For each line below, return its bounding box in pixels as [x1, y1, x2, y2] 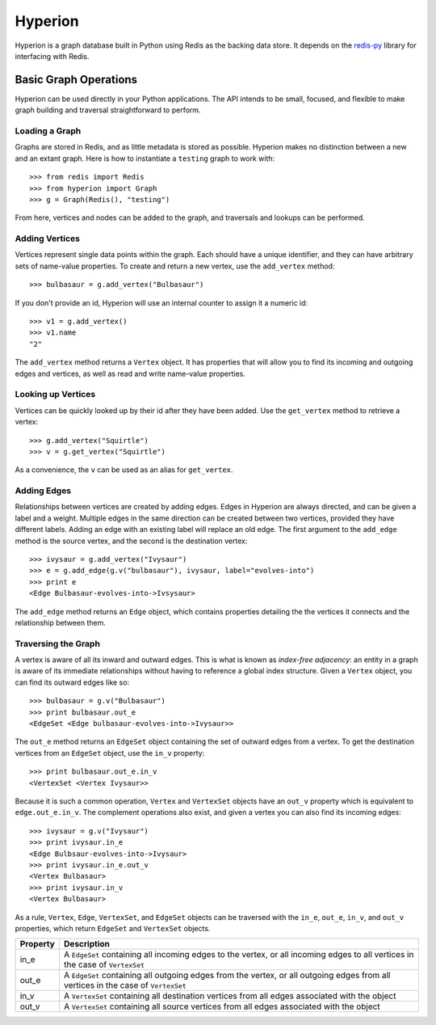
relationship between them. [15, 618, 107, 627]
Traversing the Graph [15, 638, 101, 649]
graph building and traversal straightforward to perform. [15, 105, 201, 115]
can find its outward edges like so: [15, 677, 129, 687]
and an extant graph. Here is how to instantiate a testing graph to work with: [15, 154, 275, 163]
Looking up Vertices [15, 389, 96, 400]
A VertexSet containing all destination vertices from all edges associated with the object [63, 990, 396, 1002]
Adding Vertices [15, 233, 81, 244]
